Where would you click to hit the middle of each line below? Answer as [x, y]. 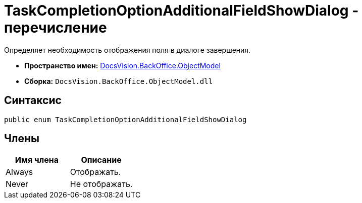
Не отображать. [101, 184]
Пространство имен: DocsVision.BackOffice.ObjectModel [122, 65]
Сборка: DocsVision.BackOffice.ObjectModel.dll [119, 81]
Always [19, 172]
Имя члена [37, 160]
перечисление [56, 28]
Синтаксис [33, 100]
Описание [101, 160]
